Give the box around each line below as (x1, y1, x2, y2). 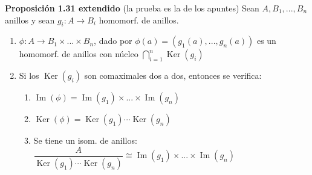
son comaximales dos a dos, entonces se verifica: (84, 69, 262, 82)
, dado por (94, 34, 132, 47)
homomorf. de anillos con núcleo (19, 48, 138, 60)
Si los (19, 69, 39, 82)
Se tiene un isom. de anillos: (33, 134, 137, 147)
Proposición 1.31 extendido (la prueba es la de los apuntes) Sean (5, 2, 259, 14)
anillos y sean (5, 13, 55, 26)
